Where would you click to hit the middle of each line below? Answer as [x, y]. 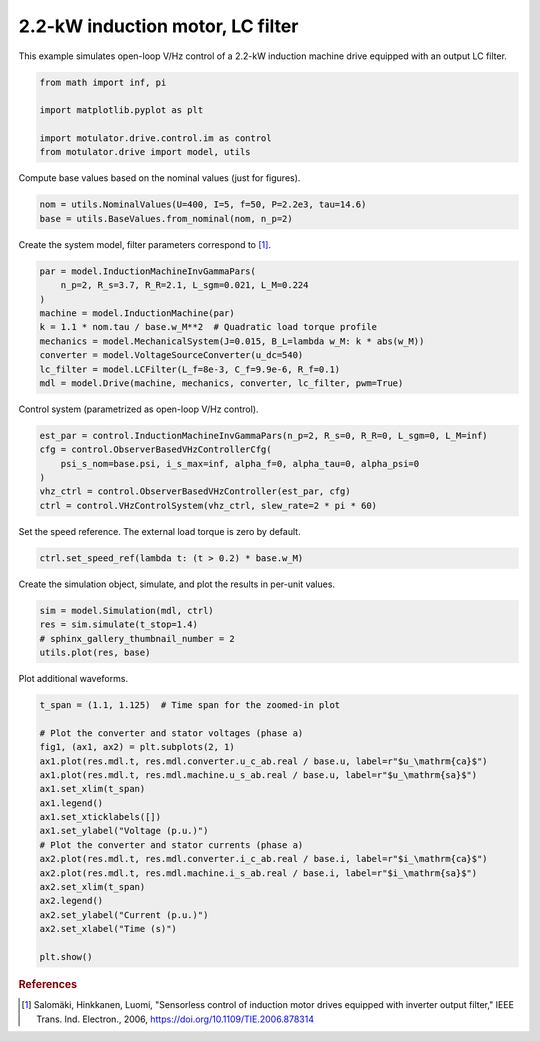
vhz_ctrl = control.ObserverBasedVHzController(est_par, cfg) [195, 491]
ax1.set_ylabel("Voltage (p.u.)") [124, 831]
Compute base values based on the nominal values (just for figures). [159, 178]
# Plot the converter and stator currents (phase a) [171, 844]
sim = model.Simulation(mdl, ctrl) [126, 610]
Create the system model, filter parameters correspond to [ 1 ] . [145, 244]
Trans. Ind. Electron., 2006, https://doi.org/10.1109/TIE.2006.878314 [175, 1019]
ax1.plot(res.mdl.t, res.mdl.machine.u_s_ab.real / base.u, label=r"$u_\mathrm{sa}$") [258, 774]
